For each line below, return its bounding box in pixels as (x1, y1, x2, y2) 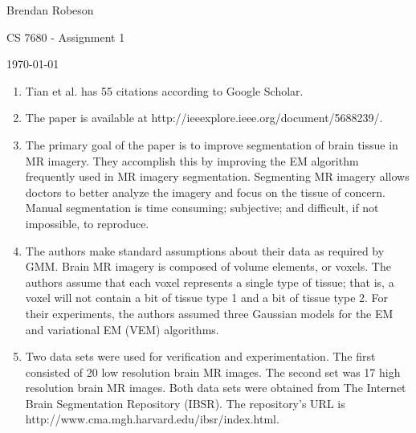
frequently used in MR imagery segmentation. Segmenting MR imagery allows (25, 168, 410, 185)
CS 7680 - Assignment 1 (6, 28, 125, 45)
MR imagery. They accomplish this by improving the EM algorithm (25, 152, 359, 169)
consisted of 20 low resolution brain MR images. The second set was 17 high (25, 363, 401, 380)
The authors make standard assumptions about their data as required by (25, 242, 385, 259)
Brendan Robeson (6, 2, 94, 18)
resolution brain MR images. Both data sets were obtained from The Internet (25, 379, 406, 396)
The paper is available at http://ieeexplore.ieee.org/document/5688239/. (25, 109, 383, 126)
